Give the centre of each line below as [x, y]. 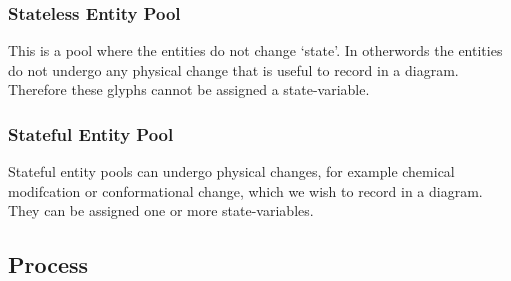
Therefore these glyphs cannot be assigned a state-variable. [189, 89]
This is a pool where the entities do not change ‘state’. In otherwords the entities [255, 50]
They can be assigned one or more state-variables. [161, 210]
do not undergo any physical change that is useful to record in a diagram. [233, 69]
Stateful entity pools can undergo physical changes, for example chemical [231, 171]
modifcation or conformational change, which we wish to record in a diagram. [245, 190]
